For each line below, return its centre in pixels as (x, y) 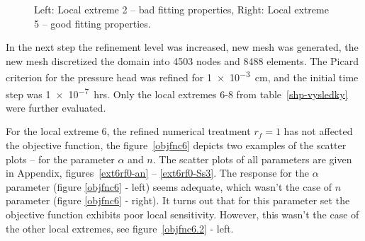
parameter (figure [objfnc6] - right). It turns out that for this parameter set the (178, 200)
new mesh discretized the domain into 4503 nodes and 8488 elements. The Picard (182, 60)
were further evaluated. (56, 107)
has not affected (318, 131)
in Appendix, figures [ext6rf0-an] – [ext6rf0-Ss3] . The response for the (157, 173)
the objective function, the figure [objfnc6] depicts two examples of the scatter (176, 145)
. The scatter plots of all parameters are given (252, 159)
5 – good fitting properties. (92, 23)
